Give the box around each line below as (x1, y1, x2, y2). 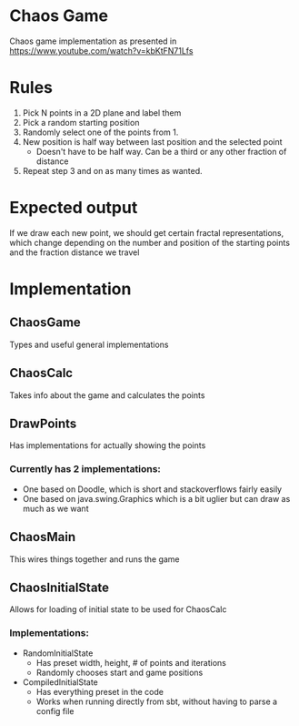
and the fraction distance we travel (9, 247, 140, 258)
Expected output (9, 198, 138, 219)
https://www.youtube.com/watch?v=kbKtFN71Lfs (9, 45, 194, 56)
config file (35, 705, 75, 716)
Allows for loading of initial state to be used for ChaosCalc (9, 604, 227, 615)
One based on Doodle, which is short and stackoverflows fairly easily (22, 484, 283, 495)
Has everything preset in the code (35, 686, 164, 697)
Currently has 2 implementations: (9, 463, 162, 475)
